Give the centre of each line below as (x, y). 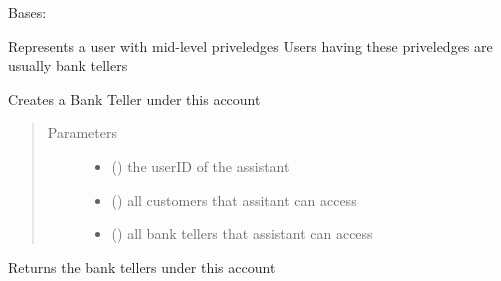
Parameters (82, 132)
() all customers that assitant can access (234, 199)
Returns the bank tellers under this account (142, 266)
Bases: (27, 12)
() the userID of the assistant (200, 165)
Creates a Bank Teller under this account (134, 98)
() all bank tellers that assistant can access (242, 233)
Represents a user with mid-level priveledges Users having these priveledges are (250, 45)
